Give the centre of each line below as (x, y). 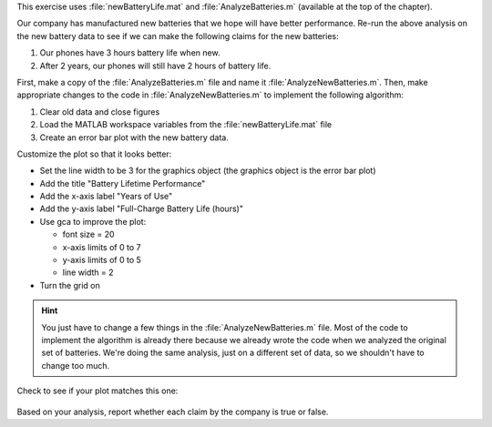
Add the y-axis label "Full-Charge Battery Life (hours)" (141, 208)
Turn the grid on (70, 285)
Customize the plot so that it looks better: (94, 154)
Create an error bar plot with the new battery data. (134, 137)
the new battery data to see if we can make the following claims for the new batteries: (178, 36)
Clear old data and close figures (100, 112)
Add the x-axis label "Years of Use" (106, 197)
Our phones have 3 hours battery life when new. (130, 53)
